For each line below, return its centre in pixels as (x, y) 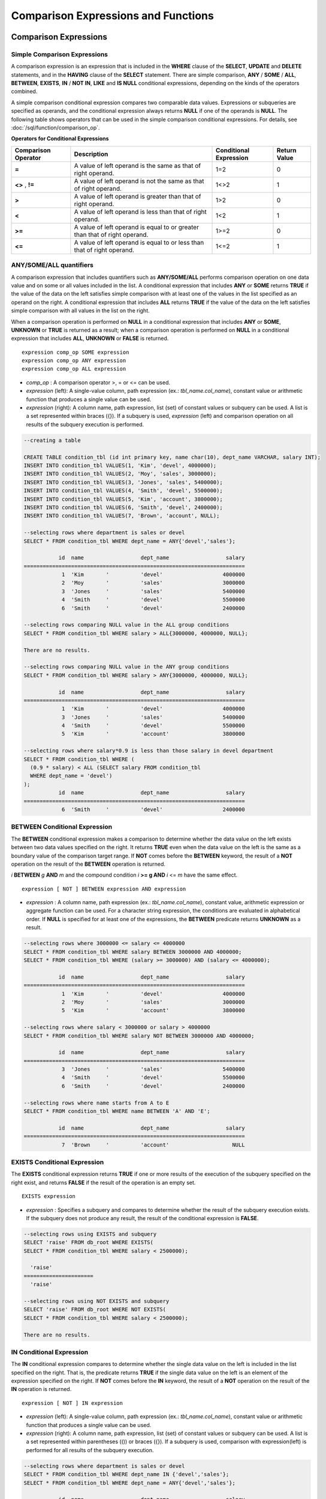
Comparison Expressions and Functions (112, 16)
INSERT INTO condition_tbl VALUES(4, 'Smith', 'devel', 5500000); (123, 491)
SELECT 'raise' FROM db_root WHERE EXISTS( (89, 1242)
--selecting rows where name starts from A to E (96, 1103)
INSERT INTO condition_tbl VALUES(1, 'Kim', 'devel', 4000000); (120, 465)
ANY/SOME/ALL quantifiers (52, 265)
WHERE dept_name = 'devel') (71, 776)
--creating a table (52, 440)
